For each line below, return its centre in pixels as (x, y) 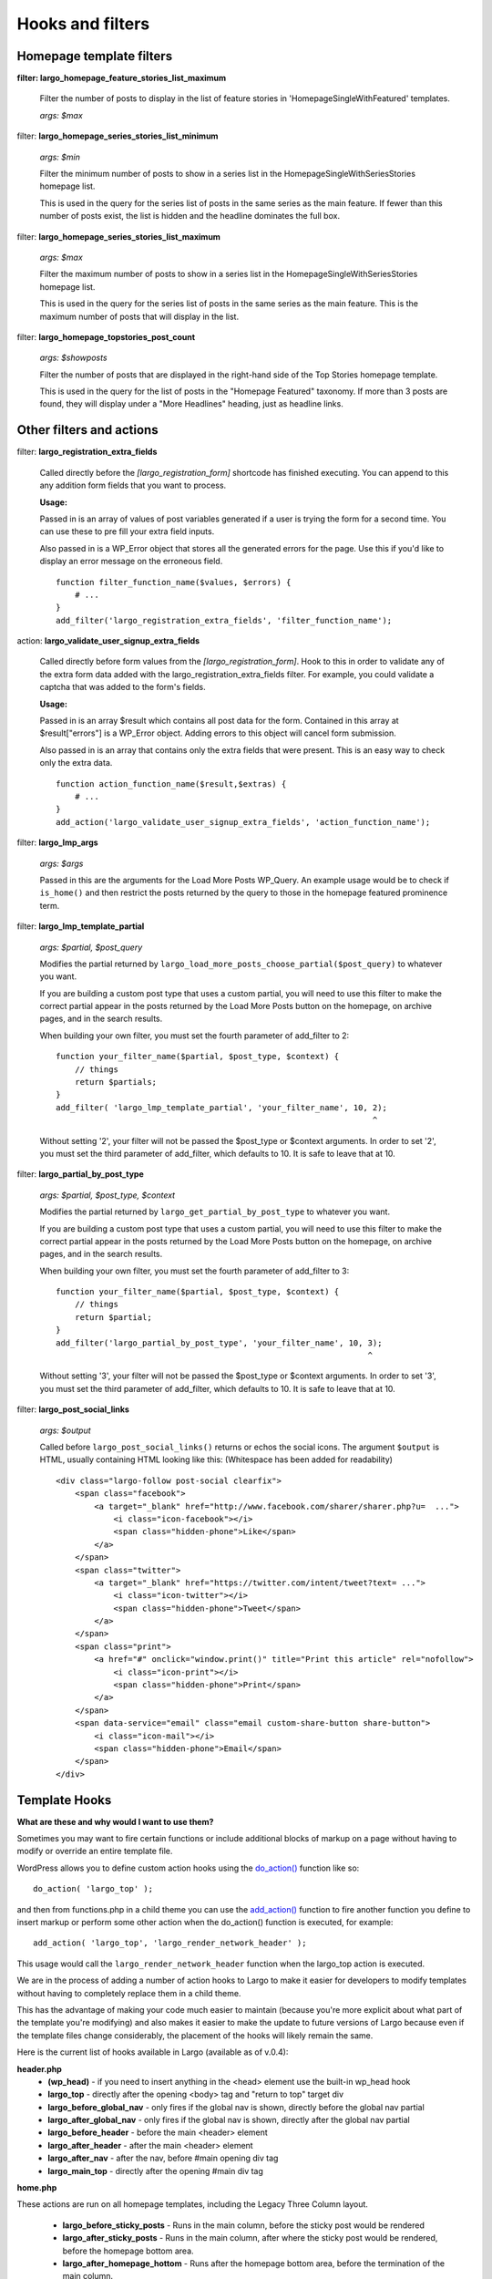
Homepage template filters (95, 56)
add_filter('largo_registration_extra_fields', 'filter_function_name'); (224, 620)
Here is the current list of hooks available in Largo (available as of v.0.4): (153, 2052)
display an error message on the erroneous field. (131, 562)
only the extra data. (76, 763)
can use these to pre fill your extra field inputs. (127, 531)
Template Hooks (64, 1800)
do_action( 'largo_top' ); (93, 1889)
